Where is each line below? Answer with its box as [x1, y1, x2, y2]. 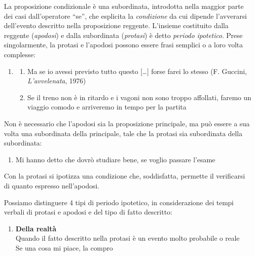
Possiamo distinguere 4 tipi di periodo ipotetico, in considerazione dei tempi [4, 197, 234, 207]
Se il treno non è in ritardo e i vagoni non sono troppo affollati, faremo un [27, 92, 252, 102]
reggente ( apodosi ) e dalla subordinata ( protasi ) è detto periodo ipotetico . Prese [4, 30, 243, 40]
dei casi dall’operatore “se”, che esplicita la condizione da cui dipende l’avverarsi [4, 10, 247, 21]
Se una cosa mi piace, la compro [15, 242, 113, 253]
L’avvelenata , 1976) [27, 75, 86, 86]
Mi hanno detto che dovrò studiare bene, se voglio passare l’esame [15, 154, 216, 164]
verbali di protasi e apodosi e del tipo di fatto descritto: [4, 207, 173, 217]
